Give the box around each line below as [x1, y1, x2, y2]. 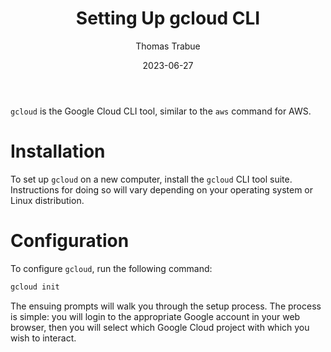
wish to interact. [10, 332, 77, 344]
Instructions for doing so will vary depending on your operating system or [10, 183, 314, 196]
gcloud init [10, 282, 60, 292]
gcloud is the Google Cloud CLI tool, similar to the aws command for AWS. [10, 105, 312, 117]
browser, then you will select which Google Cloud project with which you [10, 321, 310, 333]
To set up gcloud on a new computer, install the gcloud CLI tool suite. [10, 173, 293, 185]
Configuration [10, 230, 130, 252]
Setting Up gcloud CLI [75, 7, 261, 30]
